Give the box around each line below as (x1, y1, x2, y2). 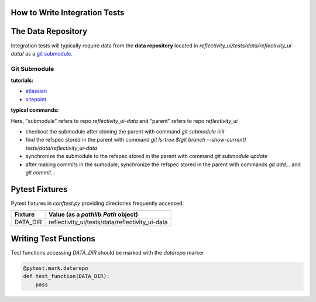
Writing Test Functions (11, 234, 96, 243)
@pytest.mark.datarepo (23, 265, 88, 272)
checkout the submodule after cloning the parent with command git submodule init (25, 128, 225, 135)
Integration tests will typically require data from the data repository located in (11, 42, 198, 49)
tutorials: (11, 77, 34, 84)
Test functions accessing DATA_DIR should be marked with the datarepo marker (11, 249, 204, 256)
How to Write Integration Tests (11, 8, 125, 18)
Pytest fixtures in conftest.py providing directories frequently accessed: (11, 200, 184, 207)
